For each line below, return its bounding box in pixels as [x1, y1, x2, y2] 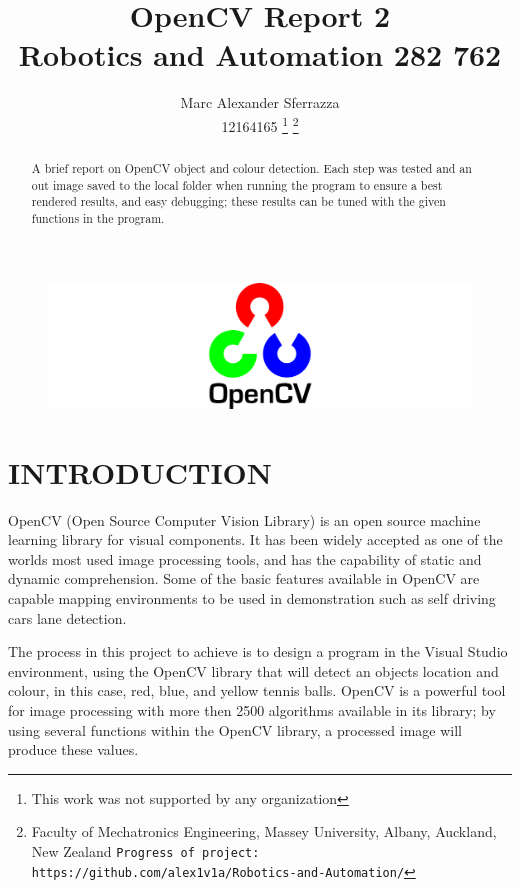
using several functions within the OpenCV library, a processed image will [8, 719, 463, 740]
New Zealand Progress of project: [31, 840, 260, 861]
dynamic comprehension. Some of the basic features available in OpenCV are [8, 568, 480, 589]
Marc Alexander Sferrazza [180, 92, 340, 113]
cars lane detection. [8, 607, 127, 628]
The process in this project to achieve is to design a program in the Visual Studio [8, 641, 508, 662]
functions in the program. [31, 209, 165, 226]
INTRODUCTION [8, 451, 273, 492]
